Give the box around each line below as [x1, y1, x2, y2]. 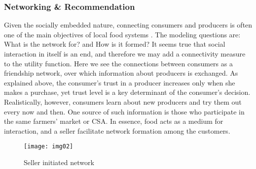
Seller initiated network [24, 157, 94, 167]
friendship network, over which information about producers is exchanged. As [4, 68, 238, 78]
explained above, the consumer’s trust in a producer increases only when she [4, 77, 235, 87]
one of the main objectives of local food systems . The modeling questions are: [4, 29, 241, 39]
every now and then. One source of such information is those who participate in [4, 106, 245, 116]
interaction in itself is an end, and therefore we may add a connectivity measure [4, 49, 246, 58]
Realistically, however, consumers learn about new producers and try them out [4, 96, 242, 107]
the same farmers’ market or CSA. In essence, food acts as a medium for [4, 116, 223, 126]
